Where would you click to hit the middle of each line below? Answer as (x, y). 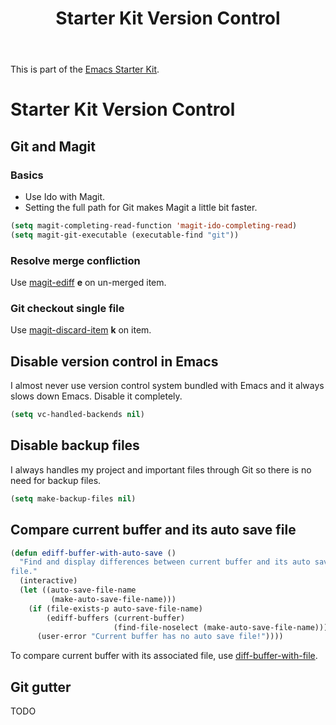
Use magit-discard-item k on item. (81, 330)
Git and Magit (53, 146)
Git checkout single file (67, 309)
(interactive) (48, 581)
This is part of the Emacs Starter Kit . (85, 69)
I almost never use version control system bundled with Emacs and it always (167, 386)
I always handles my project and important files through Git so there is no (161, 469)
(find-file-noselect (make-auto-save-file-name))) (221, 627)
